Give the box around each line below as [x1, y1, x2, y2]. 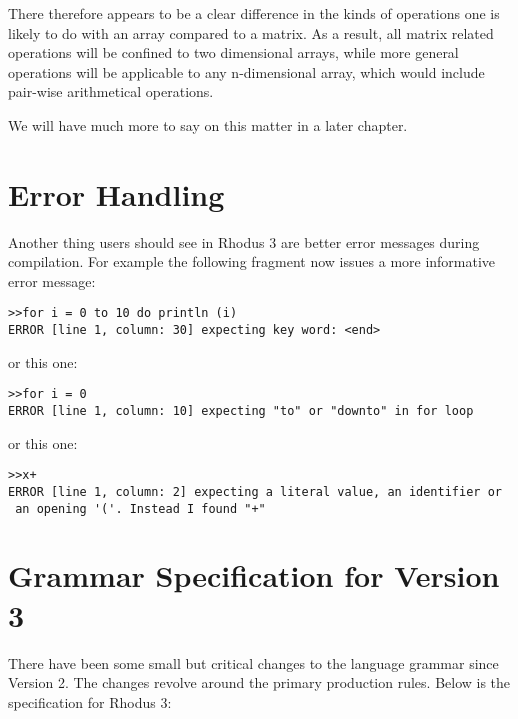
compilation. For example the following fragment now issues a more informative [8, 251, 496, 272]
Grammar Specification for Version [8, 555, 500, 596]
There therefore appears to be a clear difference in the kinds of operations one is [8, 3, 500, 23]
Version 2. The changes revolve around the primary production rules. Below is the [8, 672, 511, 693]
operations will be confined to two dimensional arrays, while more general [8, 42, 459, 63]
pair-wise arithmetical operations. [8, 81, 214, 102]
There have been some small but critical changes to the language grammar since [8, 652, 499, 673]
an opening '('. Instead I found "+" [15, 501, 266, 516]
